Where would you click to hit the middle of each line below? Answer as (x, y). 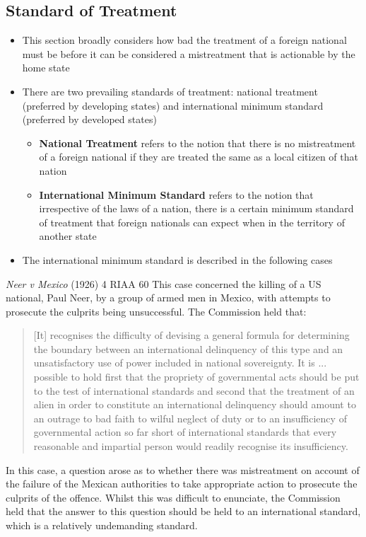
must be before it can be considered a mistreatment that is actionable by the (189, 53)
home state (46, 68)
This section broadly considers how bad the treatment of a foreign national (184, 40)
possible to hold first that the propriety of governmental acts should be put (196, 377)
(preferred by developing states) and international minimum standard (173, 105)
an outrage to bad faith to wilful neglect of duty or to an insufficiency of (190, 418)
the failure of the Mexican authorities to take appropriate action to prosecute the (182, 484)
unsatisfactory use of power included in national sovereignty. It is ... (180, 363)
